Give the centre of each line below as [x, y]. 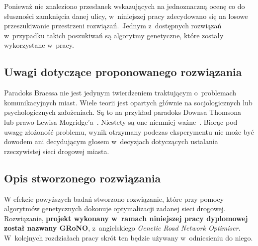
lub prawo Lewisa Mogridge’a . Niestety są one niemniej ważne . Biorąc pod [121, 122]
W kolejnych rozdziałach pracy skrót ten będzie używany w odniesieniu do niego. [129, 237]
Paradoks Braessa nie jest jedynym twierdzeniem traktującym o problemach [120, 93]
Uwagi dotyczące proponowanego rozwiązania [123, 72]
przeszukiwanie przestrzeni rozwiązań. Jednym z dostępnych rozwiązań [113, 26]
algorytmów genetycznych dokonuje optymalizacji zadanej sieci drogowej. [115, 208]
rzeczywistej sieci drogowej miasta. [57, 151]
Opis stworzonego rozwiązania [83, 178]
